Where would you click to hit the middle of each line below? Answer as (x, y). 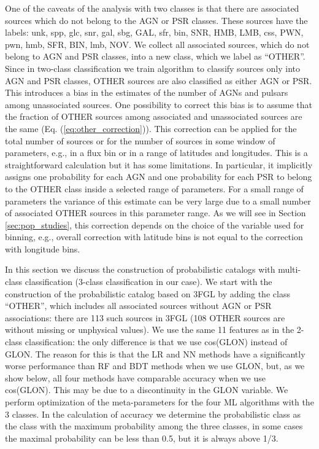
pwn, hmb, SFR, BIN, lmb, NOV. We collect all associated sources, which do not (157, 44)
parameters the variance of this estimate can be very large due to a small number (158, 201)
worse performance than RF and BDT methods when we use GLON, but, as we (155, 366)
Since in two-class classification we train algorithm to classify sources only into (152, 68)
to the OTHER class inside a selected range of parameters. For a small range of (154, 188)
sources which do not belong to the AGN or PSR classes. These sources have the (156, 20)
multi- (290, 269)
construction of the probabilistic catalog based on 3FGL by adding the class (148, 293)
